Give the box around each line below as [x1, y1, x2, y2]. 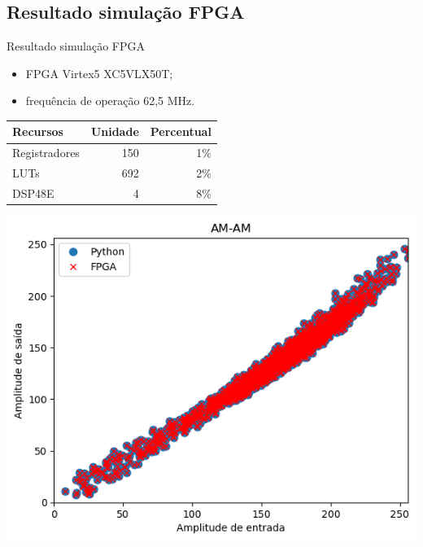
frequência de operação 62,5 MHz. [25, 92, 195, 109]
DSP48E [12, 185, 55, 202]
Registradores [12, 144, 80, 161]
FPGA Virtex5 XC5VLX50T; [25, 64, 173, 81]
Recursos [12, 123, 63, 140]
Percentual [150, 123, 211, 140]
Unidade [90, 123, 139, 140]
